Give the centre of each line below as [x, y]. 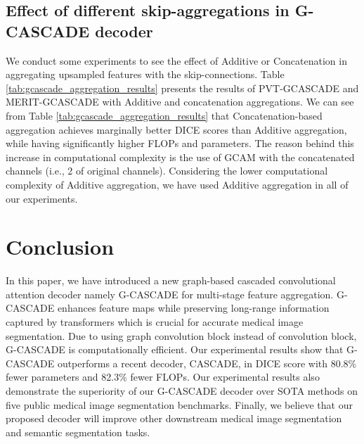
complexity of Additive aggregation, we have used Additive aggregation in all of [177, 184]
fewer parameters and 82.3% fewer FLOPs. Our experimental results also [163, 377]
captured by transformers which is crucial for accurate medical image [155, 322]
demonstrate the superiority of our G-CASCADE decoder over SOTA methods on [182, 391]
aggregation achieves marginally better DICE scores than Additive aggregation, [176, 129]
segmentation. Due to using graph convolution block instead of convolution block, [181, 335]
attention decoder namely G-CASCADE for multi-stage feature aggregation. [170, 294]
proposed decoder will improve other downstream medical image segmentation [174, 418]
